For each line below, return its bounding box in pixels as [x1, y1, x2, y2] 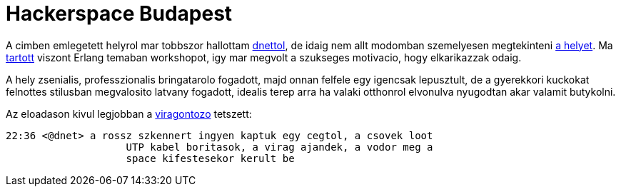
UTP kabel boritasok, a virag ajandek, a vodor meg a [126, 141, 433, 153]
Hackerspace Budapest [6, 1, 233, 26]
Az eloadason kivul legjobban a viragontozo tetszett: [6, 107, 252, 120]
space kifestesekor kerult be [126, 152, 295, 164]
